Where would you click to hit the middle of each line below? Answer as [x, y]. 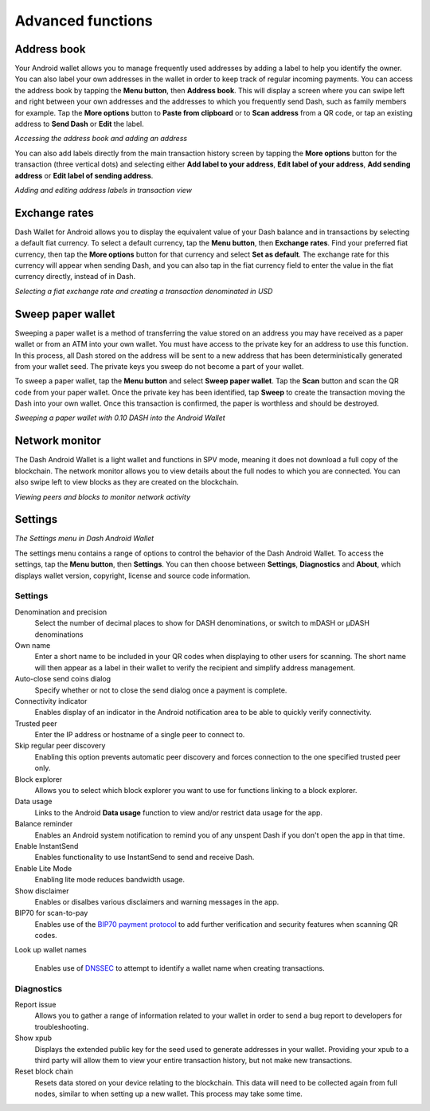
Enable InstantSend [47, 846]
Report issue [35, 1005]
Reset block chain [44, 1071]
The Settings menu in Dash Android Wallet [84, 539]
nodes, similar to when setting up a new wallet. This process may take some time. [168, 1094]
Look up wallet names [51, 950]
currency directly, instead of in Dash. [75, 277]
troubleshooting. [62, 1027]
